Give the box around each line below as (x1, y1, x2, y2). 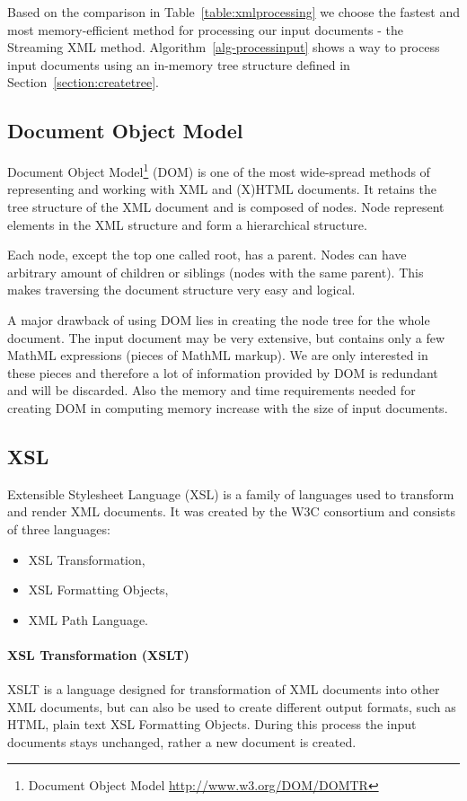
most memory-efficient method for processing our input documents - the (7, 20, 404, 39)
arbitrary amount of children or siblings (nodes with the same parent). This (7, 262, 424, 281)
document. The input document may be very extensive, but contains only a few (7, 328, 445, 347)
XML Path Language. (28, 610, 149, 629)
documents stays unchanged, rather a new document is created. (7, 732, 357, 751)
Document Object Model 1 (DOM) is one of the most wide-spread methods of (7, 160, 430, 180)
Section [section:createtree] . (7, 73, 159, 92)
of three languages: (7, 519, 110, 538)
